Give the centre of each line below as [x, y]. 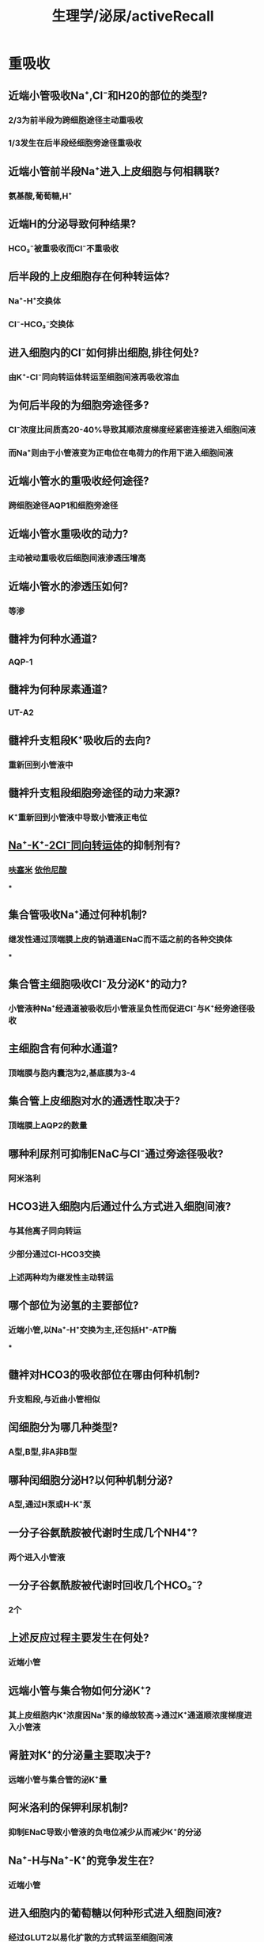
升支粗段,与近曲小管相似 [54, 1399]
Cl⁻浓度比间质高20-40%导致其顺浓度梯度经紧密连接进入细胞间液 [132, 429]
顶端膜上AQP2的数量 [48, 1126]
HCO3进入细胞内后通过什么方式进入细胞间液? [120, 1206]
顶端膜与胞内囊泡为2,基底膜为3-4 [72, 1073]
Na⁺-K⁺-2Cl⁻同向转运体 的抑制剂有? [94, 846]
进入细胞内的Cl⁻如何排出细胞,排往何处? [104, 352]
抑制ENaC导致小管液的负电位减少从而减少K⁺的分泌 [105, 1833]
